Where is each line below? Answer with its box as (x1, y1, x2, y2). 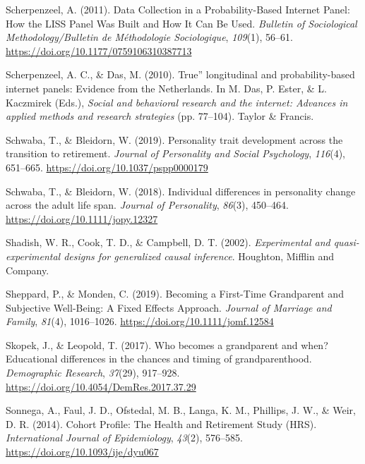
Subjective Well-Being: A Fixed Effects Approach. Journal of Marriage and (6, 300, 332, 315)
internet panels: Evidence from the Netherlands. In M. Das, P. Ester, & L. (6, 80, 327, 95)
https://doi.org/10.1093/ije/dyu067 (6, 444, 159, 459)
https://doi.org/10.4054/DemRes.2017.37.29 (6, 379, 196, 393)
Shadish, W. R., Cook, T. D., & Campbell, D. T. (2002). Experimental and (6, 235, 330, 250)
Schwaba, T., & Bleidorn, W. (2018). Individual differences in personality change (6, 183, 356, 198)
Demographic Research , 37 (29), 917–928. (6, 365, 180, 380)
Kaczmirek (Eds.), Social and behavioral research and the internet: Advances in (6, 94, 348, 109)
